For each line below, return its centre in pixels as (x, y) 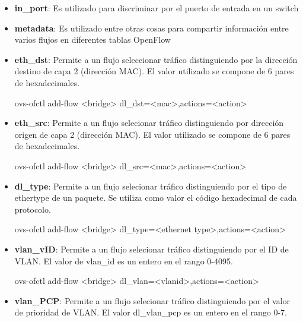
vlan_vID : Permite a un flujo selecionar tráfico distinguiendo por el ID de (151, 249)
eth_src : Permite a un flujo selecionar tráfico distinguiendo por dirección (149, 123)
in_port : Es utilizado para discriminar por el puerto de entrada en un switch (157, 8)
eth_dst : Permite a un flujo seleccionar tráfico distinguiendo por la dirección (156, 59)
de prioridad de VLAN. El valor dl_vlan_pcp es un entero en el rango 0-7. (151, 312)
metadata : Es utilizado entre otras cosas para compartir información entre (151, 28)
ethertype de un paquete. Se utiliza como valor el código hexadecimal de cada (156, 198)
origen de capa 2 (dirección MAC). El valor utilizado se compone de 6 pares (152, 134)
